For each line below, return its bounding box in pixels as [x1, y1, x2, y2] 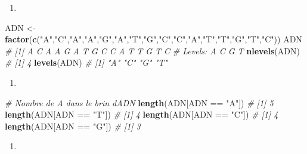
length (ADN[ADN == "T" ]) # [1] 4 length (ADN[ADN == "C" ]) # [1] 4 [5, 108, 278, 121]
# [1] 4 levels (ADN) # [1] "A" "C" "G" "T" [5, 56, 168, 69]
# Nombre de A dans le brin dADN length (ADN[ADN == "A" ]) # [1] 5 [5, 96, 274, 109]
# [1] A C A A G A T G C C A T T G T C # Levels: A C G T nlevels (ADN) [5, 44, 300, 57]
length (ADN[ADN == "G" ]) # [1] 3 [5, 119, 141, 132]
